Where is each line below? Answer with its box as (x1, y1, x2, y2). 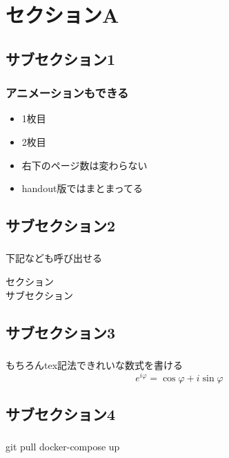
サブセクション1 (6, 48, 116, 69)
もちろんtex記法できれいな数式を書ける (6, 357, 183, 372)
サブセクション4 (6, 403, 116, 424)
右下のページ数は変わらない (21, 158, 148, 172)
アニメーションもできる (6, 84, 129, 102)
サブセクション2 (6, 215, 116, 236)
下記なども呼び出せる (6, 251, 102, 265)
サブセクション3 (6, 321, 116, 343)
